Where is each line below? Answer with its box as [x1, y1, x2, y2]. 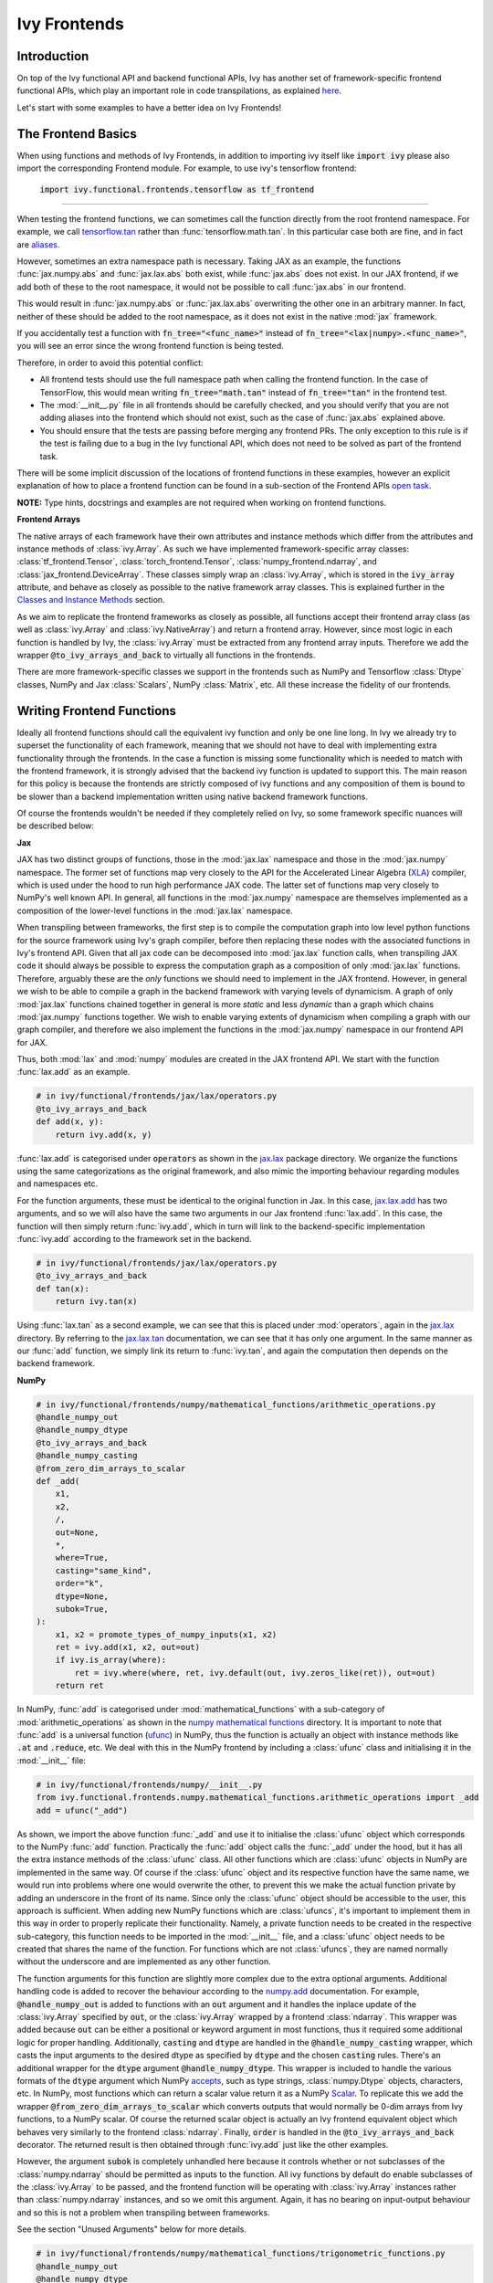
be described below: [16, 820, 95, 831]
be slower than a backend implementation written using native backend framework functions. [16, 791, 369, 802]
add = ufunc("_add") [36, 1804, 128, 1815]
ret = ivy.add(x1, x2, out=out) [55, 1642, 201, 1653]
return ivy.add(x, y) [55, 1129, 152, 1140]
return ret [55, 1680, 104, 1691]
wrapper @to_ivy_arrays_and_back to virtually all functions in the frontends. [16, 649, 316, 661]
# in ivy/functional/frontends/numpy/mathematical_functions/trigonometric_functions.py [36, 2248, 446, 2259]
